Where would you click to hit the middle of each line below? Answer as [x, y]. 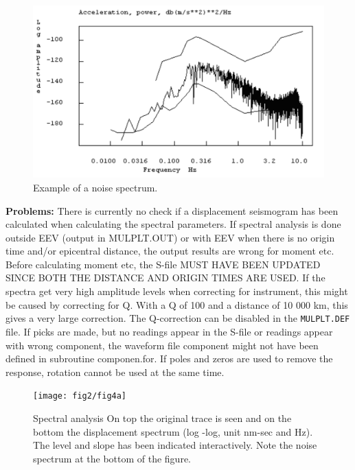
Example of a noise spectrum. [95, 187]
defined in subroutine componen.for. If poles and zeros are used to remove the [169, 359]
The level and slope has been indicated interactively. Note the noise [175, 445]
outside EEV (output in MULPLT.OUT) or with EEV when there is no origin [170, 237]
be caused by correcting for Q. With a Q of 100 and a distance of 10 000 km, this [177, 304]
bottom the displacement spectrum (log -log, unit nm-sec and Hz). [173, 431]
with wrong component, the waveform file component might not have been [162, 345]
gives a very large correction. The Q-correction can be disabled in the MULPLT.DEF [178, 318]
